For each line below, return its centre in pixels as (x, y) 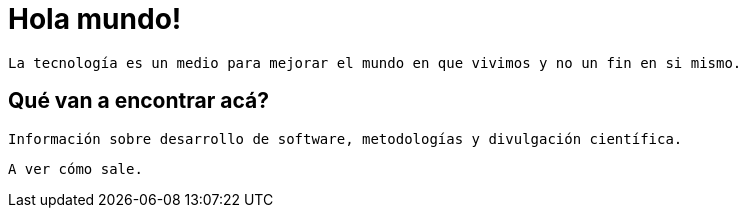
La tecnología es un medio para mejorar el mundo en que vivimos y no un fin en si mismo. (375, 62)
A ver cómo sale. (75, 168)
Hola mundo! (95, 19)
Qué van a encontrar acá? (138, 101)
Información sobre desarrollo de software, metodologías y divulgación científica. (345, 138)
